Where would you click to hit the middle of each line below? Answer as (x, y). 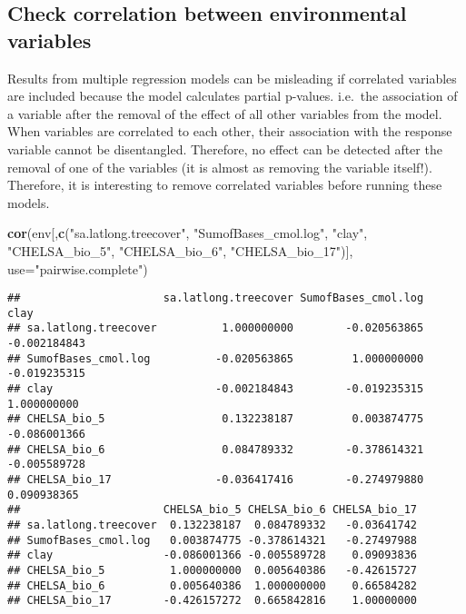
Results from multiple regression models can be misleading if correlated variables (232, 78)
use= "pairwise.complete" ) (78, 268)
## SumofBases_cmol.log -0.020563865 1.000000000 (216, 358)
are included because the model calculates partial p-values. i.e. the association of (233, 96)
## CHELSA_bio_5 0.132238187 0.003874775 (216, 419)
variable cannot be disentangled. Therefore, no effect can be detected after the (225, 149)
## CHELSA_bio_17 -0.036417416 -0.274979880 (216, 480)
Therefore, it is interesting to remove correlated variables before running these (225, 185)
